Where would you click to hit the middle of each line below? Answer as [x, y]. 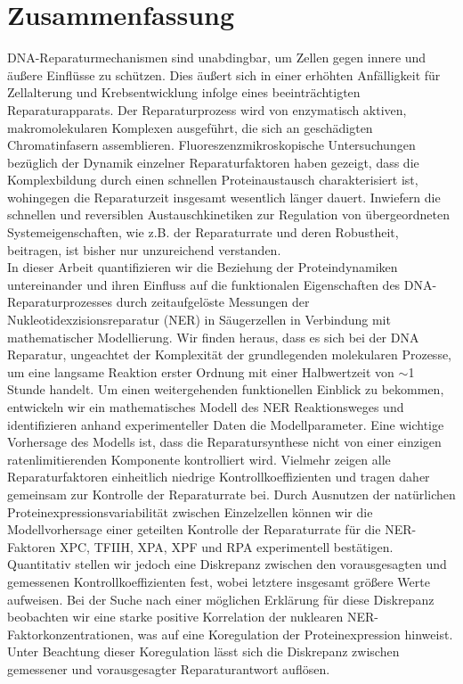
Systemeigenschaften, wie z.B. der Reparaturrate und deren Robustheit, [203, 232]
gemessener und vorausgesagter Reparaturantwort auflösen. [169, 668]
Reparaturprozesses [60, 302]
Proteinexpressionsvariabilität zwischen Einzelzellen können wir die [190, 511]
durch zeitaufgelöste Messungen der [213, 302]
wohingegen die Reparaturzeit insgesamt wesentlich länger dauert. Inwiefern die [224, 197]
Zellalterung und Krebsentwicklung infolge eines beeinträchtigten [184, 92]
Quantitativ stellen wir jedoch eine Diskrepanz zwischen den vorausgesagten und [227, 564]
